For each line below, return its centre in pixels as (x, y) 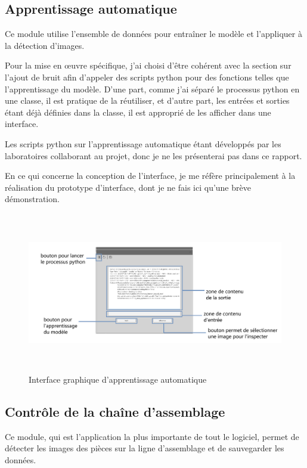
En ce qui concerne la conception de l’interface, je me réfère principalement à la (150, 176)
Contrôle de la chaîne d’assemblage (115, 412)
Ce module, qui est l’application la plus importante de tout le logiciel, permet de (152, 436)
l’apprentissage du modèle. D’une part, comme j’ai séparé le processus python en (152, 89)
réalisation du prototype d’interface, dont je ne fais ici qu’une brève (128, 187)
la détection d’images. (45, 45)
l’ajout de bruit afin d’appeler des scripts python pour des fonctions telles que (147, 77)
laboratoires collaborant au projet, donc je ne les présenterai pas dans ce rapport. (153, 155)
